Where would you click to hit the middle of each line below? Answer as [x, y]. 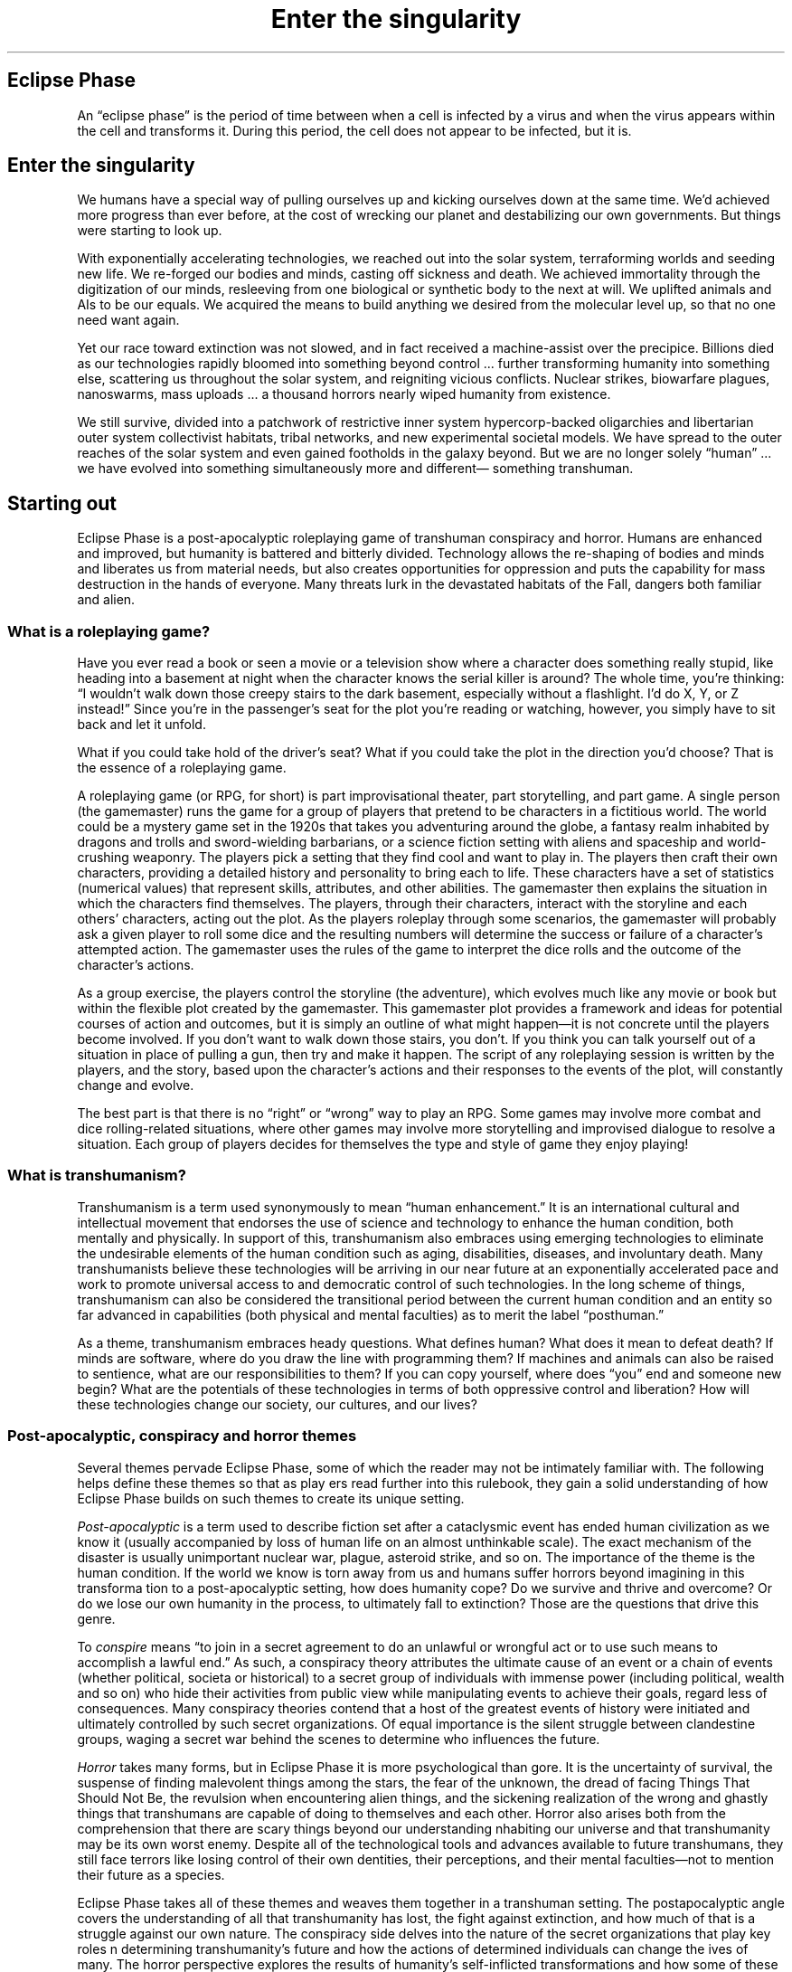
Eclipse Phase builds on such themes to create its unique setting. [271, 1498]
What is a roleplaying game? [109, 631]
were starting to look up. [150, 231]
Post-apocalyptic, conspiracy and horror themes [182, 1436]
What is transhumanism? [97, 1176]
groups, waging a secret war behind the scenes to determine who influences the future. [339, 1739]
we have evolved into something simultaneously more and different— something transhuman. [355, 469]
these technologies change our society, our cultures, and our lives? [277, 1404]
